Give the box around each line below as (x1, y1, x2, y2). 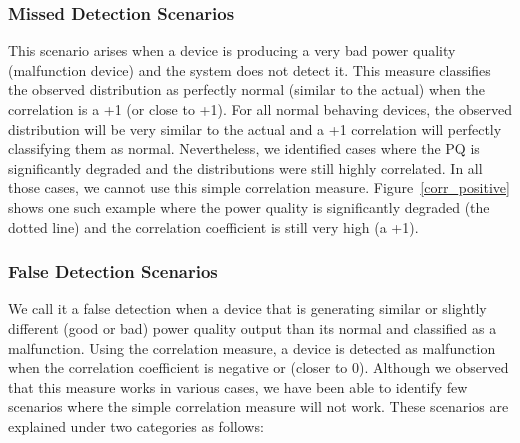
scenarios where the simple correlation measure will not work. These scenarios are (8, 396, 509, 417)
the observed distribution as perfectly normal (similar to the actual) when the (8, 79, 485, 100)
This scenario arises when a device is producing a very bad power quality (8, 40, 456, 61)
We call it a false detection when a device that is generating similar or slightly (8, 298, 487, 319)
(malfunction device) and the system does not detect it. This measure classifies (8, 59, 491, 80)
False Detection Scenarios (8, 259, 218, 284)
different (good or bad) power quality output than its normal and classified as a (8, 317, 497, 338)
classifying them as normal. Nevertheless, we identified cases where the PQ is (8, 138, 480, 159)
